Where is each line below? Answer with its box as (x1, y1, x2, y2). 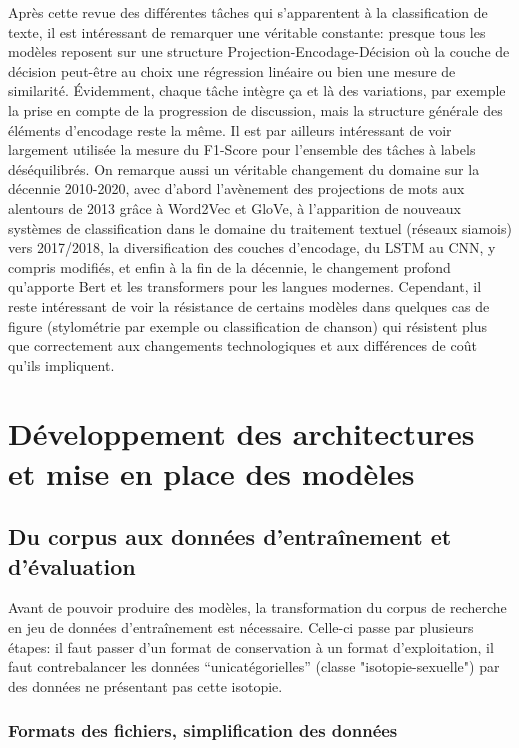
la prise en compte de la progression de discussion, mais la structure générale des (8, 99, 503, 120)
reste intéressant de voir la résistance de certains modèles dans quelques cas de (8, 295, 490, 316)
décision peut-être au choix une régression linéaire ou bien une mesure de (8, 60, 456, 81)
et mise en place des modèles (8, 452, 415, 493)
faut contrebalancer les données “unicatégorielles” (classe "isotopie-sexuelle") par (8, 656, 500, 677)
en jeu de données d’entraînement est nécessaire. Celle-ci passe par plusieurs (8, 617, 474, 638)
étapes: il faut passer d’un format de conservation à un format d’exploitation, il (8, 636, 494, 657)
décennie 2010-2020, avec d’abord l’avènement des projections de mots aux (8, 178, 465, 199)
